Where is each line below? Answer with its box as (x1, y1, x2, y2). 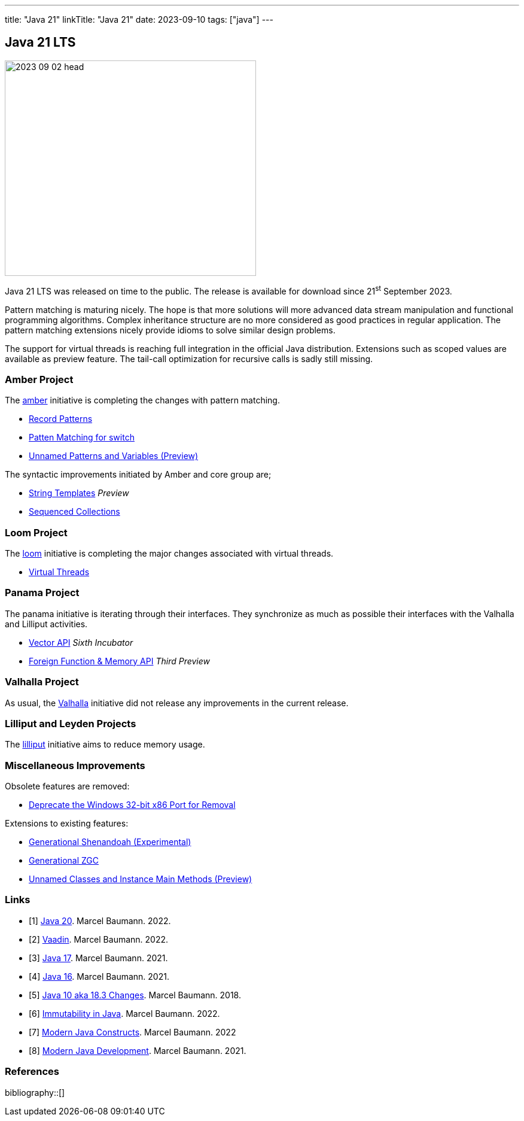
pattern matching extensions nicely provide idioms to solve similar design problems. (5, 324, 336, 335)
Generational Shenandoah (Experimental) (29, 837, 191, 847)
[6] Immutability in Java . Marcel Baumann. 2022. (29, 1008, 220, 1019)
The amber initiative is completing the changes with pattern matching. (5, 395, 280, 406)
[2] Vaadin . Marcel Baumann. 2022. (29, 934, 169, 944)
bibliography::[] (5, 1087, 65, 1098)
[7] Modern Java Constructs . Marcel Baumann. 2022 (29, 1026, 236, 1037)
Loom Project (5, 526, 68, 539)
